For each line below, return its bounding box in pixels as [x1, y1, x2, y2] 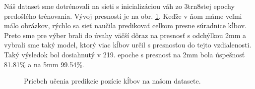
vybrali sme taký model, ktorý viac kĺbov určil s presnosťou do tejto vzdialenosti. [4, 40, 252, 50]
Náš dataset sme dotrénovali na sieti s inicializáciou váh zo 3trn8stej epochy [4, 1, 235, 11]
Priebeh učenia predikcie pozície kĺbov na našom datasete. [24, 76, 201, 86]
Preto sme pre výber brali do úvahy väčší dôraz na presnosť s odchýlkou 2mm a [4, 30, 247, 40]
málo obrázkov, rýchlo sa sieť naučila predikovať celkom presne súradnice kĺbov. [4, 20, 247, 31]
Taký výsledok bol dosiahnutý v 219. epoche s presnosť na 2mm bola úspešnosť [4, 49, 245, 59]
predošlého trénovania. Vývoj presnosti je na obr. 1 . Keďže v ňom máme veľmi [4, 10, 242, 21]
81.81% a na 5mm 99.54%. [4, 59, 84, 69]
